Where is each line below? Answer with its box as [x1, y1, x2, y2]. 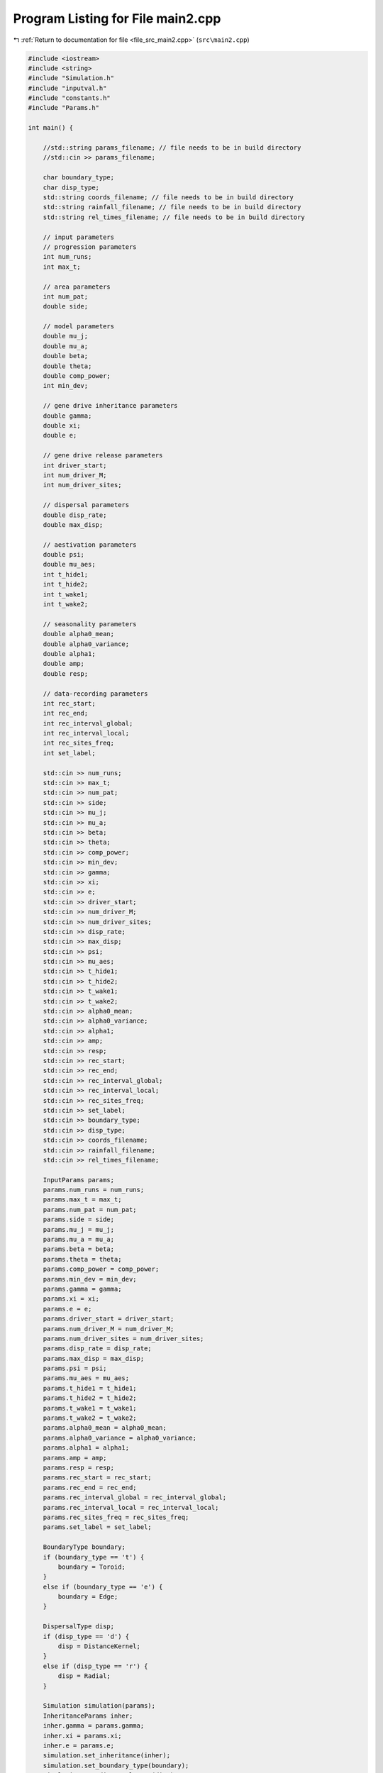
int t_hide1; [43, 570, 89, 578]
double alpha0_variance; [43, 640, 130, 648]
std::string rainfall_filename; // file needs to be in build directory [43, 203, 301, 211]
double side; [43, 302, 89, 311]
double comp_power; [43, 372, 111, 380]
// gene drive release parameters [43, 451, 163, 460]
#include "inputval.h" [28, 84, 107, 92]
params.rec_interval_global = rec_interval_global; [43, 1494, 227, 1501]
